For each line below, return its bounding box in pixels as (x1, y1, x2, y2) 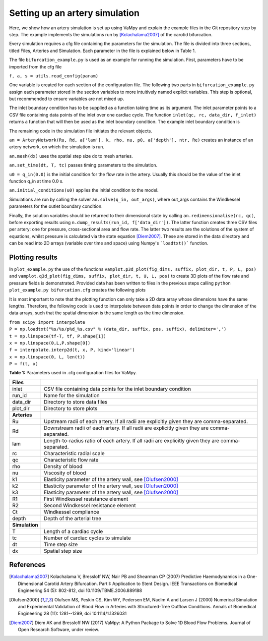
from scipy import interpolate (9, 319, 85, 325)
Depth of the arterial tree (44, 515, 102, 522)
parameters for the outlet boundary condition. (9, 203, 103, 209)
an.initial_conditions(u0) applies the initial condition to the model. (9, 187, 159, 193)
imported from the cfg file (9, 63, 62, 69)
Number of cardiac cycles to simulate (44, 534, 131, 541)
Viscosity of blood (44, 469, 86, 476)
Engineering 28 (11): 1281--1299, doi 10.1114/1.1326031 (18, 610, 127, 617)
